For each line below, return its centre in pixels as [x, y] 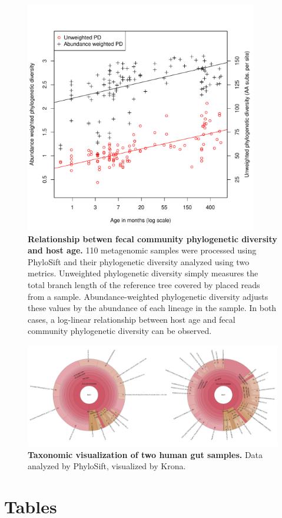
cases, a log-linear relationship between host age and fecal [132, 319]
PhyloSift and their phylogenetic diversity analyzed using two [139, 261]
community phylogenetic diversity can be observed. [120, 331]
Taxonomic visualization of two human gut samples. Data [145, 454]
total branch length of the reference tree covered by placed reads [144, 284]
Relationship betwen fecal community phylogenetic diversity [152, 238]
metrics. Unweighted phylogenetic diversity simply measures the [143, 273]
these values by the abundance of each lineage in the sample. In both [152, 308]
